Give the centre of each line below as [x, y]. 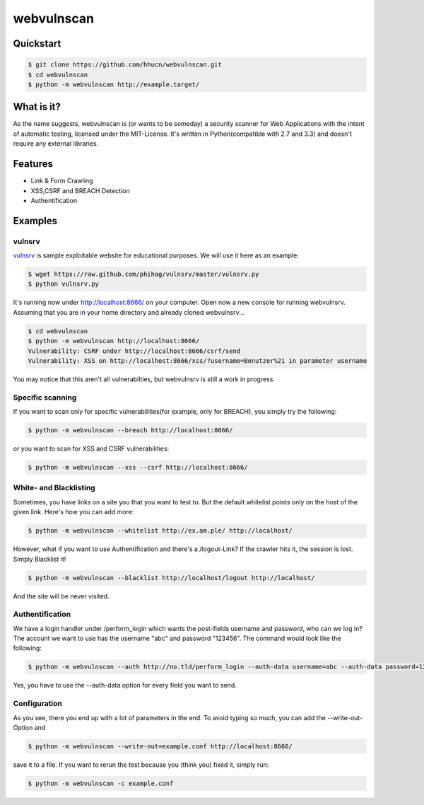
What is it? [37, 107]
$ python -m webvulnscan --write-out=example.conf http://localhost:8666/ [160, 746]
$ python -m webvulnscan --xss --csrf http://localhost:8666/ [138, 468]
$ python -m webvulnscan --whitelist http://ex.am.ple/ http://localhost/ [160, 531]
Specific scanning [45, 398]
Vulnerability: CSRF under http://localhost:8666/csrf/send [134, 351]
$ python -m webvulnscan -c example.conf [101, 783]
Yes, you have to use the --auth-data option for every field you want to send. [125, 685]
